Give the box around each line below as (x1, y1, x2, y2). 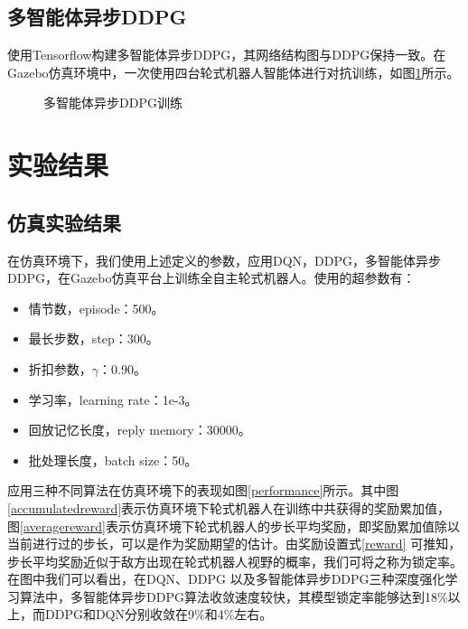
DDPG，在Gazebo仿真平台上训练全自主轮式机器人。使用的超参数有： (7, 268, 416, 287)
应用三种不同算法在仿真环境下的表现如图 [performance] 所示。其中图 (7, 481, 399, 500)
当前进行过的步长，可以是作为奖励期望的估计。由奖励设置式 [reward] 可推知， (7, 534, 462, 553)
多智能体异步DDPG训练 (43, 93, 183, 112)
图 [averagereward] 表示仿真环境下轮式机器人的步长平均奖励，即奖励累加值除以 (7, 516, 461, 535)
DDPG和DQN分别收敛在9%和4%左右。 (44, 605, 273, 624)
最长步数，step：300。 (28, 329, 159, 348)
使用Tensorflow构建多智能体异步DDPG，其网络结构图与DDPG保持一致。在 (7, 45, 446, 64)
